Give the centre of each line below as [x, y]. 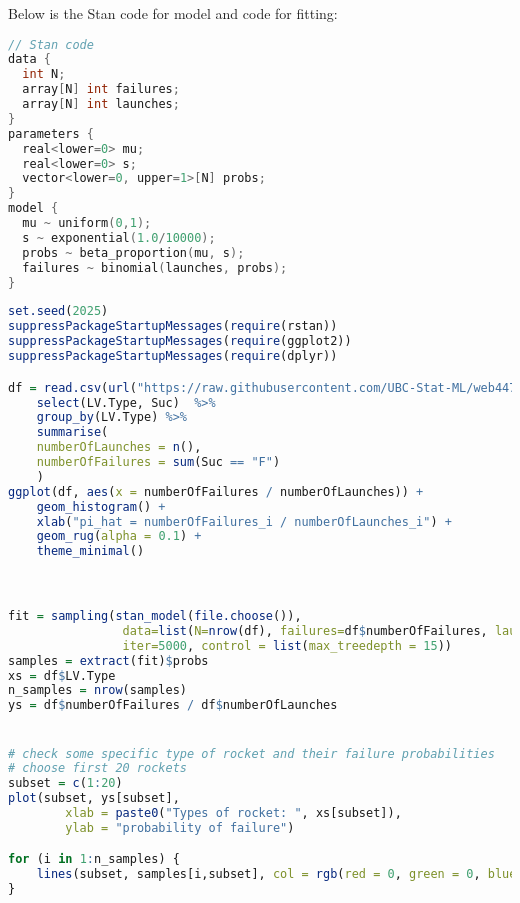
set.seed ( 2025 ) [58, 311]
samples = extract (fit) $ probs [108, 660]
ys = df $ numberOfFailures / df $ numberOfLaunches [173, 705]
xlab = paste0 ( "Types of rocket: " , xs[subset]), [233, 813]
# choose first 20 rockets [97, 768]
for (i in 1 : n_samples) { [94, 859]
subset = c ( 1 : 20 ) [65, 783]
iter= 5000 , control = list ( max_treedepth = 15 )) [287, 645]
